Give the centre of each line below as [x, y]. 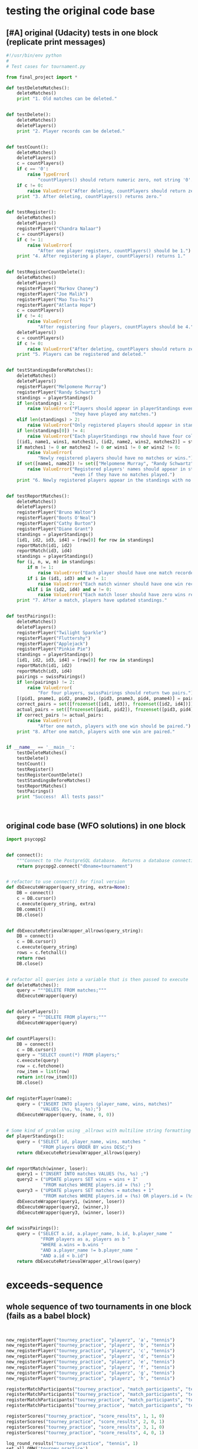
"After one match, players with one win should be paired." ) [114, 726]
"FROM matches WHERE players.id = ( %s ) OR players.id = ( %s [118, 1196]
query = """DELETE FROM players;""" [62, 1018]
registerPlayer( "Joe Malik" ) [52, 294]
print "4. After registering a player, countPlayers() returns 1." [101, 256]
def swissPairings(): [33, 1228]
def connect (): [25, 855]
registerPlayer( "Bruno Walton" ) [56, 512]
